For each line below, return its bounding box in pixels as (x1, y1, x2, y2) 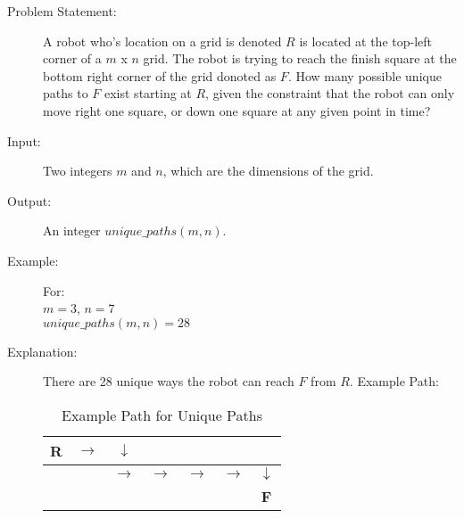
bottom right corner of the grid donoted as (43, 66, 277, 85)
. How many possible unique (287, 66, 442, 85)
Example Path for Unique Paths (62, 404, 262, 425)
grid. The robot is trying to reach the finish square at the (143, 49, 457, 68)
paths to (43, 84, 88, 103)
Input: (7, 131, 41, 150)
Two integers (43, 161, 112, 180)
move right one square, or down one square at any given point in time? (43, 101, 431, 119)
